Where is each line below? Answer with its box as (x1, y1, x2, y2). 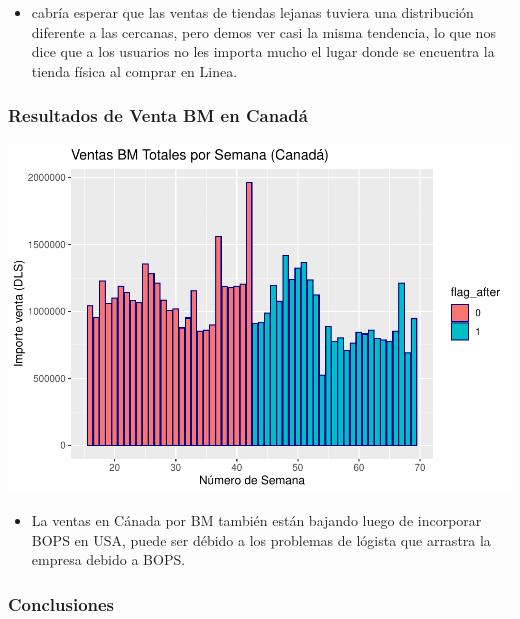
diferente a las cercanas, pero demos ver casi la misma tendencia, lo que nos (31, 21, 496, 42)
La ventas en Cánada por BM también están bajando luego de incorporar (31, 510, 482, 531)
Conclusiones (8, 591, 115, 616)
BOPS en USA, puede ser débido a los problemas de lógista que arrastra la (31, 529, 491, 550)
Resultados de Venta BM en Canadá (8, 103, 308, 128)
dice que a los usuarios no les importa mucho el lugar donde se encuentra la (31, 41, 495, 62)
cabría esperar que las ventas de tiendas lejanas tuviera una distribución (31, 2, 474, 22)
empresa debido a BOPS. (31, 549, 186, 570)
